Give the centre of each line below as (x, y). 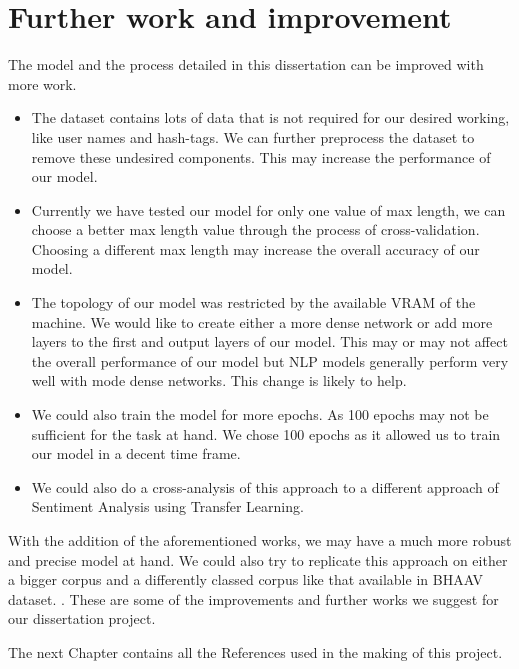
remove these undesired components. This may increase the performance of (261, 156)
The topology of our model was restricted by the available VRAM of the (253, 302)
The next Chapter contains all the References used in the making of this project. (255, 651)
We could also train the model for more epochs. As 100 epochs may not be (260, 414)
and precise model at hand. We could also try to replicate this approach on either (258, 559)
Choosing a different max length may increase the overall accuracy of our (255, 248)
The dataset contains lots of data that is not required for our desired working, (270, 117)
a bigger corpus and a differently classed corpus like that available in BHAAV (246, 579)
